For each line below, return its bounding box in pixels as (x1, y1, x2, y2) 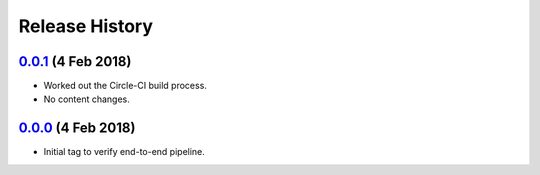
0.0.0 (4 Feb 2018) (18, 120, 136, 137)
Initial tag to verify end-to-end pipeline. (43, 146, 205, 158)
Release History (18, 15, 154, 37)
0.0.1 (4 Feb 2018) (18, 53, 132, 70)
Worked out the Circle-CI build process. (43, 80, 207, 92)
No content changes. (43, 93, 130, 105)
